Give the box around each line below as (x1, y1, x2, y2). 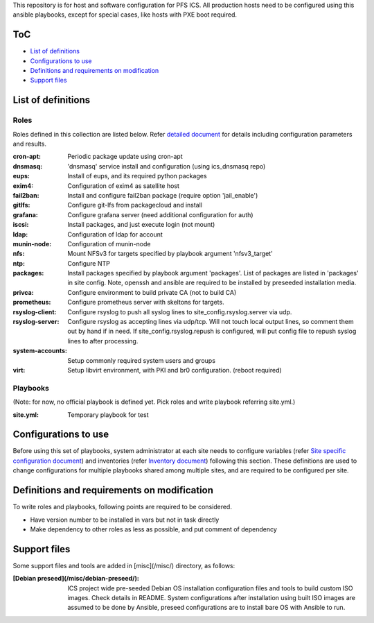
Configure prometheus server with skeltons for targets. (67, 298, 224, 307)
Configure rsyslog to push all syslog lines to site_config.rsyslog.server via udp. (67, 307, 292, 316)
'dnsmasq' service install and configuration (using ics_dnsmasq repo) (67, 162, 266, 170)
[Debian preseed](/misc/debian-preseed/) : (12, 574, 140, 583)
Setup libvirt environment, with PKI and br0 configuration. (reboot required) (67, 366, 282, 374)
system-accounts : (12, 347, 67, 355)
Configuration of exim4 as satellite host (67, 181, 180, 190)
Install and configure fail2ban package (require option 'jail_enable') (67, 191, 258, 199)
